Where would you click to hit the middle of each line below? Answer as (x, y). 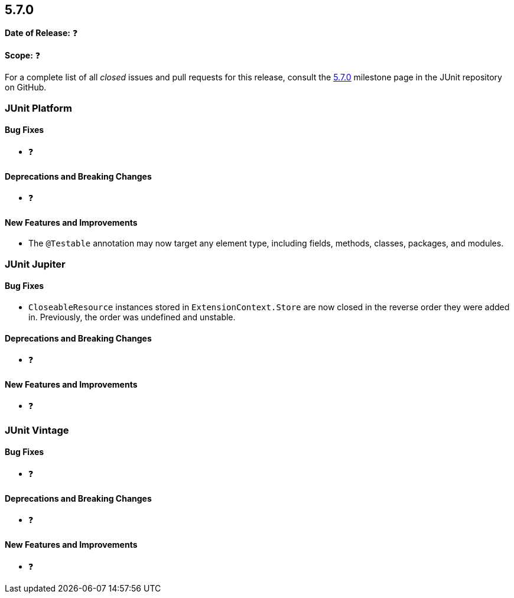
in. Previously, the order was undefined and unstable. (132, 317)
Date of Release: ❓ (41, 33)
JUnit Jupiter (35, 264)
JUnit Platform (38, 108)
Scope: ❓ (23, 56)
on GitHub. (26, 87)
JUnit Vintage (37, 430)
